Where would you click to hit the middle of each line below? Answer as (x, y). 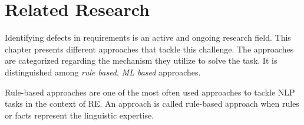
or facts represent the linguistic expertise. (80, 115)
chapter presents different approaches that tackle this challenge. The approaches (149, 49)
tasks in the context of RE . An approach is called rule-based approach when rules (152, 103)
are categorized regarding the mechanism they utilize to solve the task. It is (141, 60)
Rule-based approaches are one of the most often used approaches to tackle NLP (150, 92)
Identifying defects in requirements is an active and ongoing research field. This (148, 37)
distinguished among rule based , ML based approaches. (103, 72)
